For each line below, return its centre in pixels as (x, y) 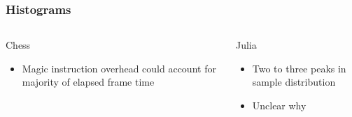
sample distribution (294, 82)
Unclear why (279, 105)
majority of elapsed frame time (88, 82)
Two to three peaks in (299, 68)
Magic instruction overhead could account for (119, 68)
